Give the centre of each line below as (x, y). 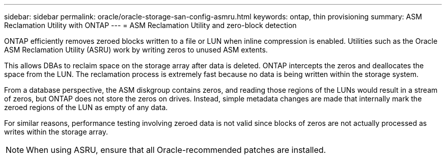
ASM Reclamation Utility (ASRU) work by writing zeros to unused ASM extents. (136, 50)
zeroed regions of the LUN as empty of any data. (86, 107)
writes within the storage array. (56, 132)
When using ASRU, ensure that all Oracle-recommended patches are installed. (176, 150)
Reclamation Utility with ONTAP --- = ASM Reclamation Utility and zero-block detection (150, 25)
